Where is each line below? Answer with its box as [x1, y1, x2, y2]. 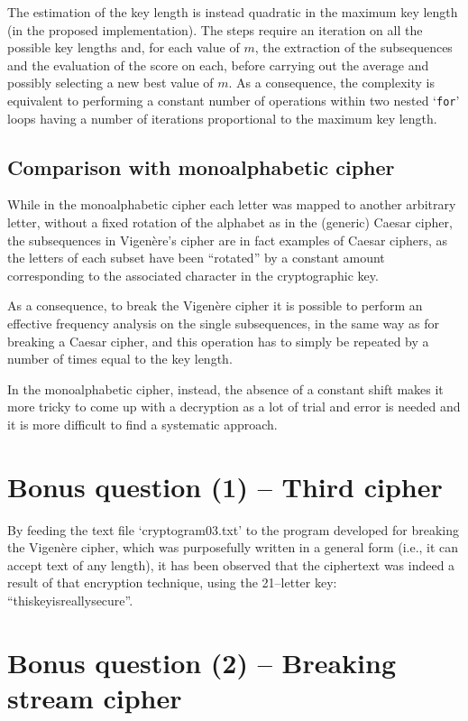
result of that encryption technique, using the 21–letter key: [7, 573, 337, 592]
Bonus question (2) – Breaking [7, 643, 397, 680]
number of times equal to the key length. [7, 349, 233, 368]
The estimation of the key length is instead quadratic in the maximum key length [7, 3, 458, 21]
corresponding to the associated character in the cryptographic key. [7, 265, 379, 284]
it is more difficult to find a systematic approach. [7, 414, 278, 433]
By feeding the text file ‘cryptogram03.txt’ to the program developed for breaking [7, 520, 459, 539]
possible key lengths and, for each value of [7, 38, 240, 57]
